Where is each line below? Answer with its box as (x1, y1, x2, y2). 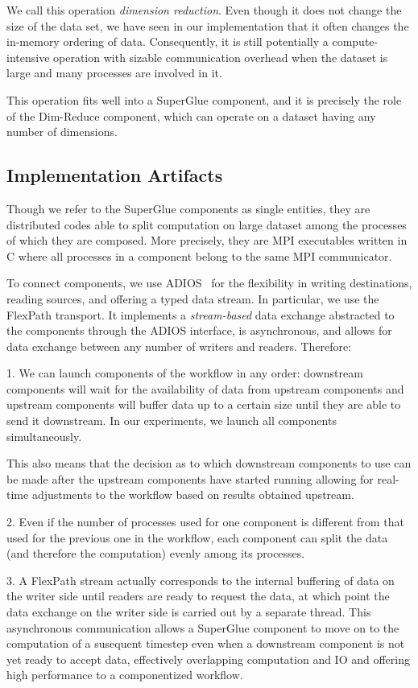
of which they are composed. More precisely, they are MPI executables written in (6, 232, 408, 249)
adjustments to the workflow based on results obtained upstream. (31, 486, 354, 503)
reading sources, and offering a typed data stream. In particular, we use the (6, 290, 379, 307)
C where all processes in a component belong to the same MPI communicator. (6, 247, 392, 264)
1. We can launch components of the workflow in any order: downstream (6, 365, 363, 381)
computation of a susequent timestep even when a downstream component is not (6, 635, 405, 652)
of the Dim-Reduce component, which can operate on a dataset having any (6, 107, 376, 124)
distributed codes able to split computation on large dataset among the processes (6, 216, 407, 233)
